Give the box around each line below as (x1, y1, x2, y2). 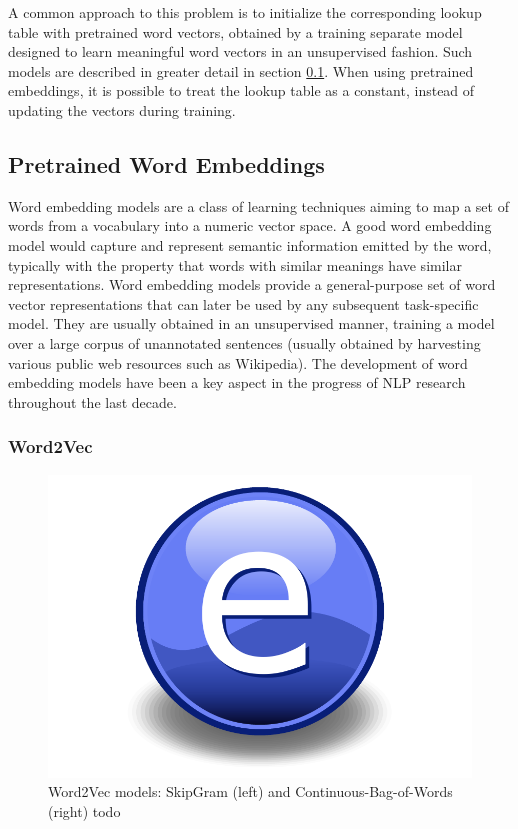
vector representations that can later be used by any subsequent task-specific (8, 293, 479, 314)
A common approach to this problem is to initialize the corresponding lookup (8, 2, 482, 22)
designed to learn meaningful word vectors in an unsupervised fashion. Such (8, 41, 473, 62)
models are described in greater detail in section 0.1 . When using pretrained (8, 60, 474, 81)
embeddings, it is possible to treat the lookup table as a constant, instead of (8, 80, 475, 101)
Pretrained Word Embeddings (8, 148, 325, 179)
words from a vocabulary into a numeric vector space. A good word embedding (8, 215, 492, 236)
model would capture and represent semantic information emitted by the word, (8, 234, 492, 255)
